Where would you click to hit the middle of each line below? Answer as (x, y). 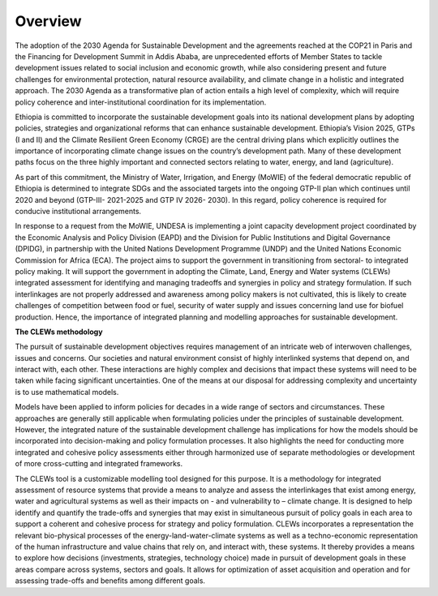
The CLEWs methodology (59, 332)
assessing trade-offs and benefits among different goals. (110, 581)
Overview (48, 21)
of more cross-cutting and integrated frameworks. (99, 464)
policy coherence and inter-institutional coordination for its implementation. (141, 102)
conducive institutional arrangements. (78, 212)
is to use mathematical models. (67, 392)
